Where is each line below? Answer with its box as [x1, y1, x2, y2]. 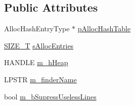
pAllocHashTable [77, 23, 131, 34]
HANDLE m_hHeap [4, 57, 68, 68]
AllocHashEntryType [4, 23, 70, 34]
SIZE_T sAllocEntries [4, 40, 74, 50]
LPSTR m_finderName [4, 74, 77, 84]
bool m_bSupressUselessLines [4, 91, 97, 101]
